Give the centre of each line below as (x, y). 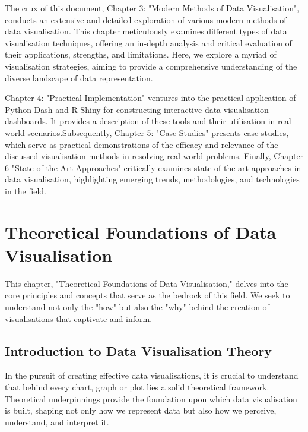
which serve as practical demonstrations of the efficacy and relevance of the (142, 144)
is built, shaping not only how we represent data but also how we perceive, (141, 410)
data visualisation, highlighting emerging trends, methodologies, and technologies (152, 179)
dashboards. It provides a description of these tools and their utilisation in (140, 121)
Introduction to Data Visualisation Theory (139, 350)
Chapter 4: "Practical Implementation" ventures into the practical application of (150, 98)
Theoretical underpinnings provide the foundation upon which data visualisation (151, 398)
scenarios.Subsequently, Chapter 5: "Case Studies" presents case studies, (158, 132)
